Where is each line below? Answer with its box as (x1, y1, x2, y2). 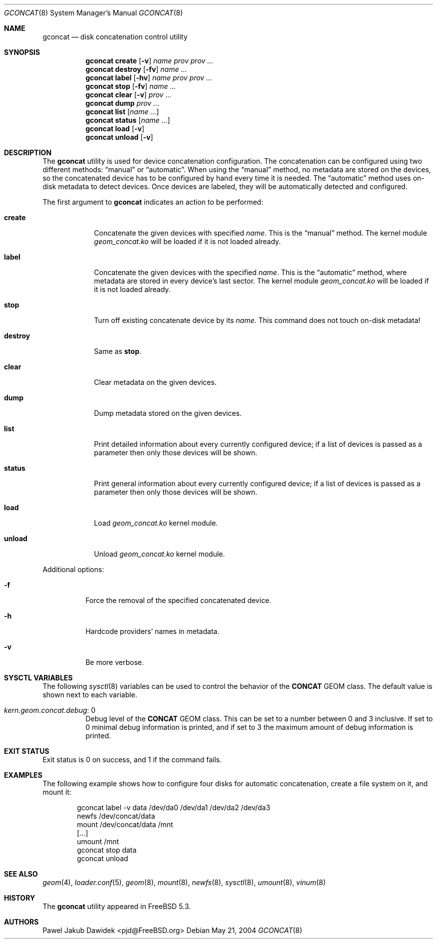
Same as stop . (94, 347, 142, 355)
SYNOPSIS (4, 48, 40, 56)
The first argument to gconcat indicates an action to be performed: (42, 198, 263, 206)
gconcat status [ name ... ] (85, 116, 170, 124)
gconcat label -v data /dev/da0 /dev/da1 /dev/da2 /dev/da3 (77, 803, 270, 812)
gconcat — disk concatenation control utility (42, 32, 188, 41)
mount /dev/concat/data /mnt (77, 820, 173, 829)
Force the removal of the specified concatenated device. (85, 596, 271, 605)
